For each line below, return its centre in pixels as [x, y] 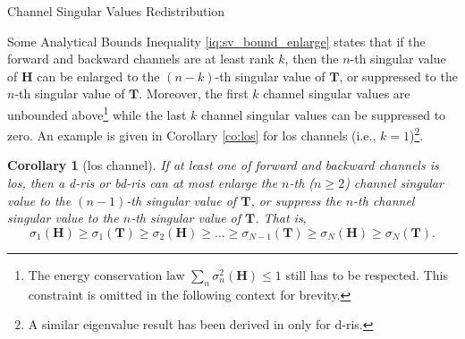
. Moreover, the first [194, 93]
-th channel [384, 200]
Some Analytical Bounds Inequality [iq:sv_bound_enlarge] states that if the [216, 41]
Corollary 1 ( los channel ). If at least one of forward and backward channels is [223, 165]
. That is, [281, 218]
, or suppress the [296, 200]
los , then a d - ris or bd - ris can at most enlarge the [143, 183]
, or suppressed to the [398, 76]
